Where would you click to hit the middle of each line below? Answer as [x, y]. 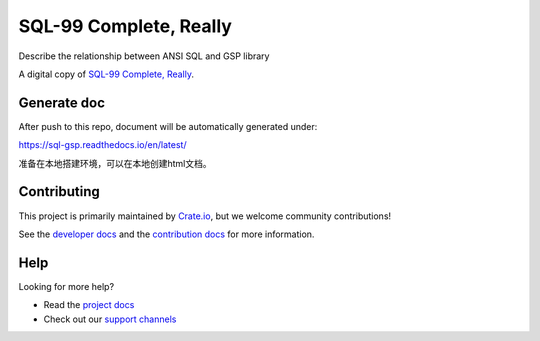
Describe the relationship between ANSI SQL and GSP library [144, 56]
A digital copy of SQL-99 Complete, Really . [106, 74]
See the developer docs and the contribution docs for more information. [166, 234]
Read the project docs [89, 305]
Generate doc [61, 102]
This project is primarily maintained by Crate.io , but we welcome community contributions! [205, 216]
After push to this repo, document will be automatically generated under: [168, 126]
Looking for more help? [66, 286]
